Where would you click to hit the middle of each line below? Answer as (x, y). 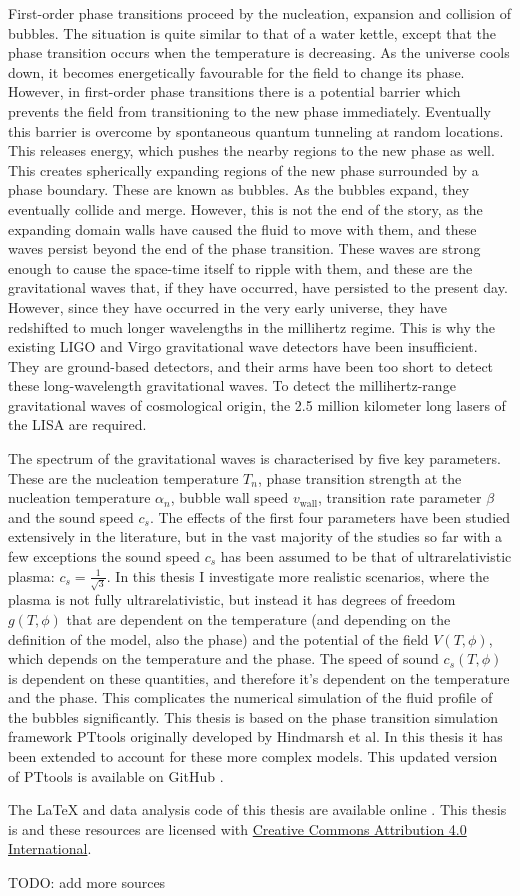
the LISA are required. (77, 424)
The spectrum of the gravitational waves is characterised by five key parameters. (254, 458)
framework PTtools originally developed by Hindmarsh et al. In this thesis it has (255, 736)
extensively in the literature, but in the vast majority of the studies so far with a (255, 536)
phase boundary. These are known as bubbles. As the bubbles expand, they (239, 189)
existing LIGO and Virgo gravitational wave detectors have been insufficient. (243, 346)
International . (50, 848)
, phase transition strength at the (359, 477)
